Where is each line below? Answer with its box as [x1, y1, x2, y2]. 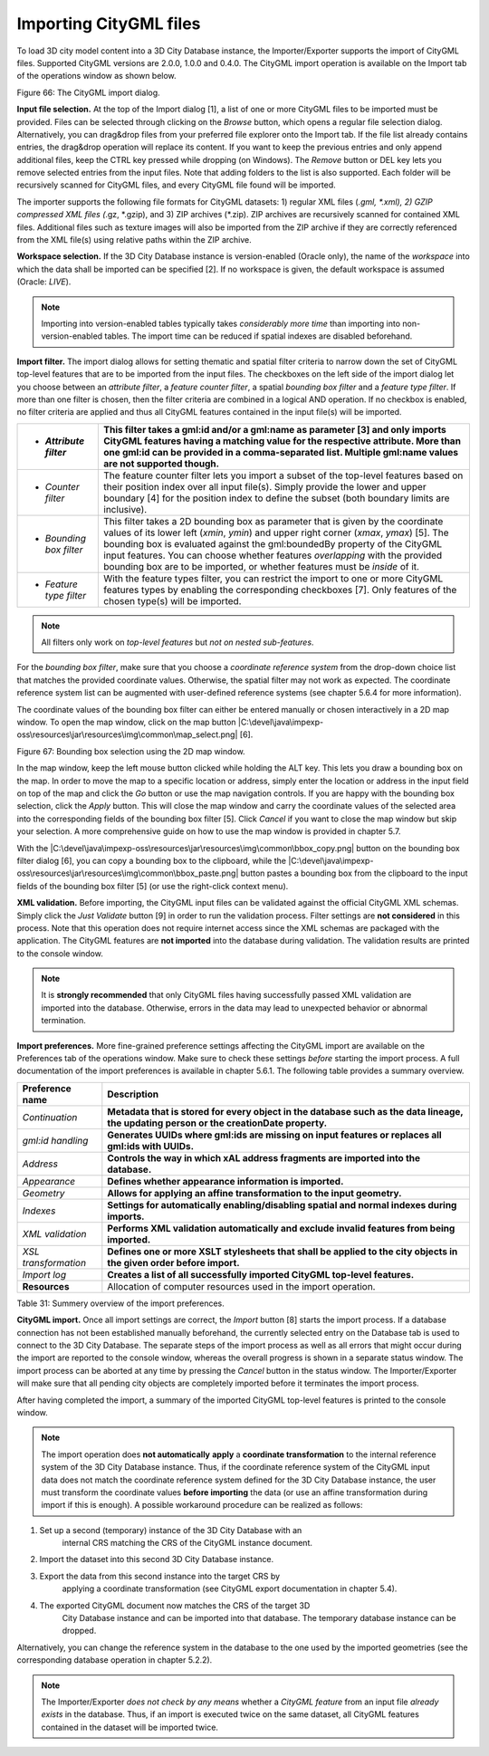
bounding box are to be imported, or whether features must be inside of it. [103, 560, 420, 572]
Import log [22, 1268, 67, 1281]
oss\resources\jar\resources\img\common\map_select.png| [16, 729, 238, 740]
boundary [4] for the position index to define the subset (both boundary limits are [103, 492, 450, 504]
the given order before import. [107, 1256, 240, 1269]
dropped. [62, 1626, 97, 1636]
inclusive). [103, 503, 148, 515]
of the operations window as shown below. [16, 71, 177, 82]
